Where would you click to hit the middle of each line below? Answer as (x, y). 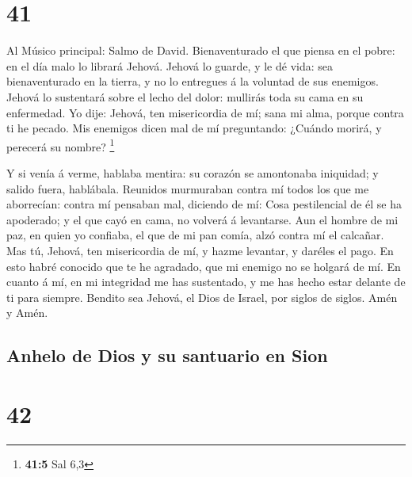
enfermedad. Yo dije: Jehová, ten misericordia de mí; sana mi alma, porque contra (205, 112)
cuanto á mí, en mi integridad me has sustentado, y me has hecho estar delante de (206, 282)
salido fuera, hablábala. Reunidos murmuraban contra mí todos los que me (188, 188)
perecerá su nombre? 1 (61, 145)
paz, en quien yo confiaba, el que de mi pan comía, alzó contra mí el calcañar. (195, 235)
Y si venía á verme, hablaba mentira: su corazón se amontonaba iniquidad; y (193, 172)
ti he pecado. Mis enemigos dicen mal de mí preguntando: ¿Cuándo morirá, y (194, 128)
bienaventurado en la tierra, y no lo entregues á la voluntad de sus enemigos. (193, 81)
